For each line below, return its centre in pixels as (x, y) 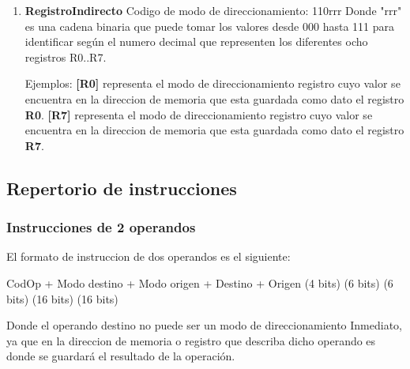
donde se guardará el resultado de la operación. (121, 356)
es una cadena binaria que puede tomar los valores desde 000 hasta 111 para (209, 26)
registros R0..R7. (66, 56)
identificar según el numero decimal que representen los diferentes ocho (196, 41)
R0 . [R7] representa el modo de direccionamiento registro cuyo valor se (199, 114)
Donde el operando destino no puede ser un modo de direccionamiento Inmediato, (204, 325)
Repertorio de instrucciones (122, 188)
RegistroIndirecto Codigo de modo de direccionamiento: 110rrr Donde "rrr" (213, 10)
